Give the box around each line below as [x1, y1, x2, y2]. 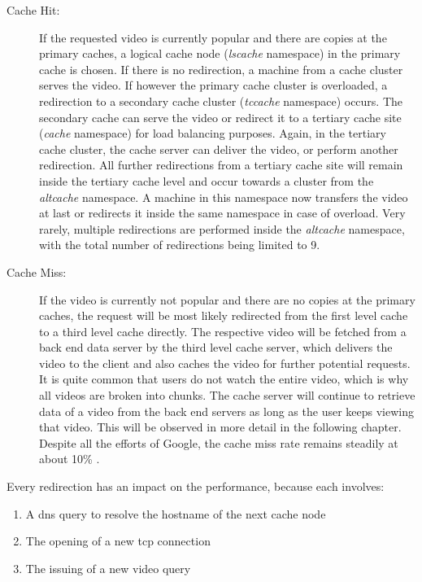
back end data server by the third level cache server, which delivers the [39, 339, 393, 356]
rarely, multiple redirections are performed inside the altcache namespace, [39, 220, 405, 237]
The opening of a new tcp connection [25, 532, 211, 549]
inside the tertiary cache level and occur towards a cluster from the [39, 172, 374, 189]
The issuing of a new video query [25, 559, 191, 576]
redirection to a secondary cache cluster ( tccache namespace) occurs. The [39, 92, 403, 109]
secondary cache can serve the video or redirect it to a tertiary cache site [39, 108, 402, 125]
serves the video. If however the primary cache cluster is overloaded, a [39, 77, 388, 94]
